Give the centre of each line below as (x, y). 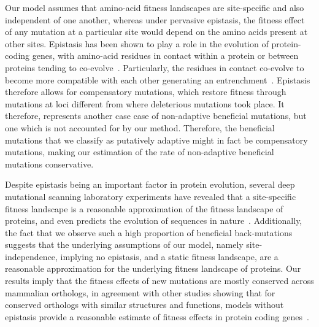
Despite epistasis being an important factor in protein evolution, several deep (150, 184)
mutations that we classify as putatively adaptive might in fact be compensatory (156, 140)
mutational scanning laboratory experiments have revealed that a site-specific (151, 196)
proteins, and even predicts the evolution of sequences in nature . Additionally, (154, 221)
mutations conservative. (49, 163)
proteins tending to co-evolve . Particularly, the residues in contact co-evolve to (155, 67)
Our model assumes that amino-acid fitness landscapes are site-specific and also (155, 7)
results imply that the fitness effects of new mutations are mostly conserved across (159, 281)
